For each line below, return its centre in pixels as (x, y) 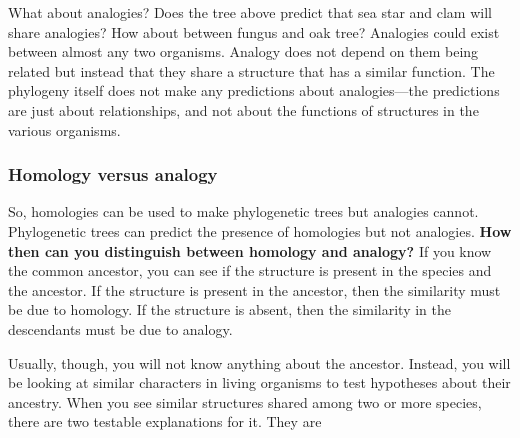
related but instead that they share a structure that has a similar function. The (251, 70)
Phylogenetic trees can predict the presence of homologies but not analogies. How (260, 230)
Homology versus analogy (113, 174)
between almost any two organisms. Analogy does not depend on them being (243, 51)
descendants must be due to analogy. (120, 328)
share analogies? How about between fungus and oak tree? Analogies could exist (254, 31)
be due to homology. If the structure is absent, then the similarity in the (229, 309)
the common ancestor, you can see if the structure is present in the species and (250, 270)
